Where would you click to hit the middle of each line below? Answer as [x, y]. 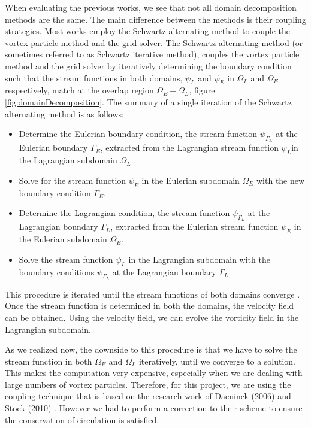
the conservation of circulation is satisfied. [82, 419]
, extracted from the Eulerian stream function [194, 227]
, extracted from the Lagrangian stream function [189, 148]
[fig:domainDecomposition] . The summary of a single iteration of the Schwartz [148, 101]
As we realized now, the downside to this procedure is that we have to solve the [151, 349]
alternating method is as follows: [64, 113]
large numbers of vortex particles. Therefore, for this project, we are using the [148, 384]
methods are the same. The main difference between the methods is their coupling [155, 19]
